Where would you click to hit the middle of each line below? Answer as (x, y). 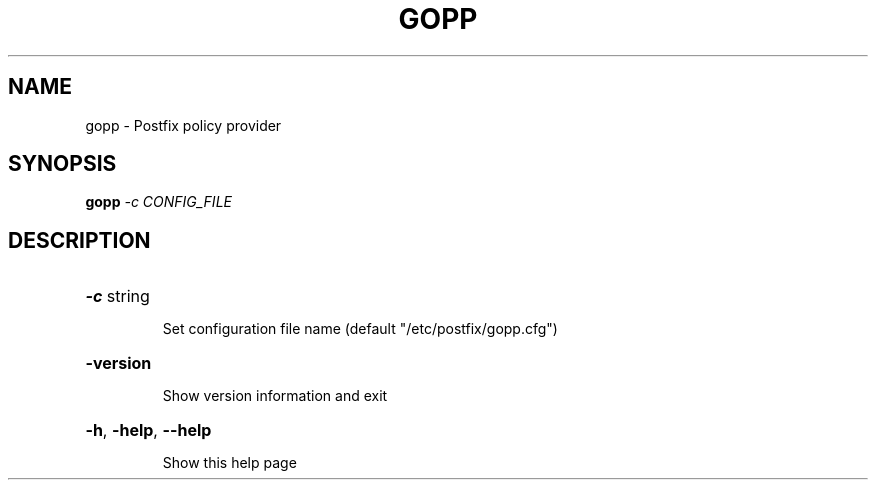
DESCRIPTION (79, 240)
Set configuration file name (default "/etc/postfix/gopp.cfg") (360, 329)
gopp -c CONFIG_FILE (158, 202)
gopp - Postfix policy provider (183, 125)
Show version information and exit (275, 396)
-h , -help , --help (148, 430)
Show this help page (229, 463)
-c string (117, 296)
